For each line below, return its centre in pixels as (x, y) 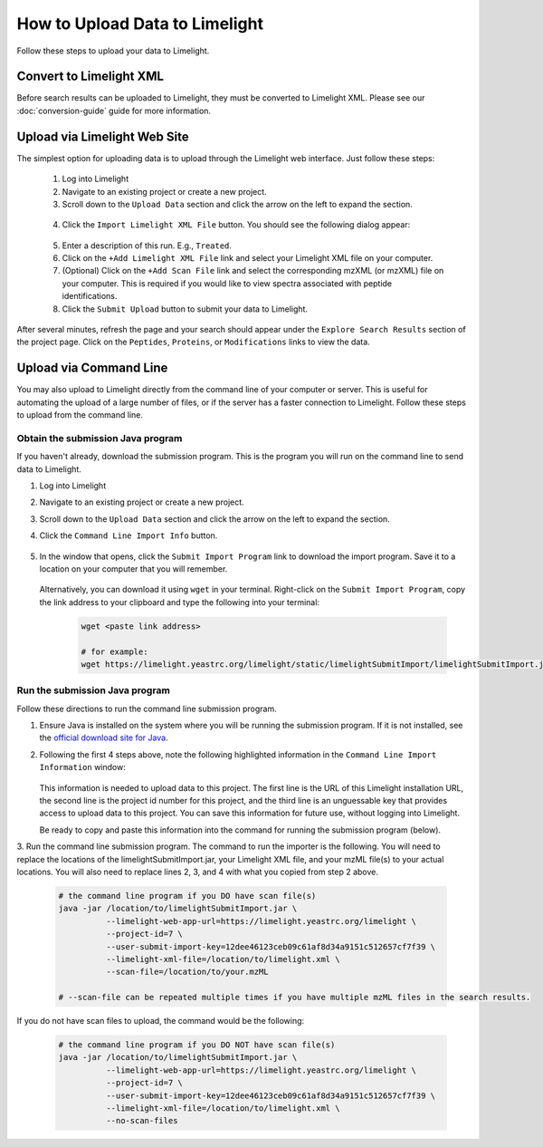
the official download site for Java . (104, 737)
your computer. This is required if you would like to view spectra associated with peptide (227, 283)
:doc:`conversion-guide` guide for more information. (114, 111)
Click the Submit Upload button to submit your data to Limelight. (185, 309)
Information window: (82, 767)
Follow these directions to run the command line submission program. (147, 708)
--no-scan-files (142, 1121)
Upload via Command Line (92, 368)
